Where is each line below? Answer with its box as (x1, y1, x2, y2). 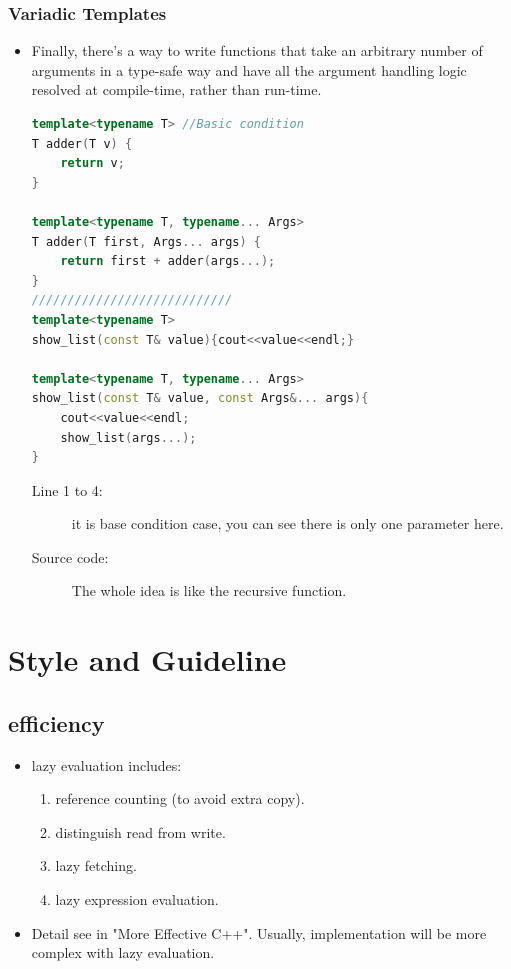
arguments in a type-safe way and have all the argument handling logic (31, 59, 467, 80)
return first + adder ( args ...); (60, 254, 276, 269)
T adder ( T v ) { (31, 136, 133, 151)
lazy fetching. (55, 855, 137, 876)
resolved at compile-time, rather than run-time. (31, 79, 322, 100)
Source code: (31, 546, 109, 567)
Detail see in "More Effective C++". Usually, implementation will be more (31, 922, 487, 943)
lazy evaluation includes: (31, 754, 182, 775)
